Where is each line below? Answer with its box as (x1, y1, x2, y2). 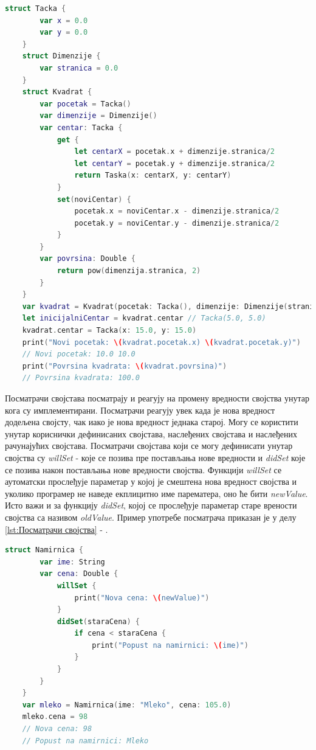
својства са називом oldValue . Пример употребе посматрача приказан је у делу (5, 510, 297, 523)
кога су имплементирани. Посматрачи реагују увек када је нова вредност (5, 403, 275, 416)
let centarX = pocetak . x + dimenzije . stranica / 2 (74, 147, 275, 156)
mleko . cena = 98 (22, 712, 88, 721)
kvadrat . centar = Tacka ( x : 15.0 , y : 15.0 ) (22, 326, 197, 335)
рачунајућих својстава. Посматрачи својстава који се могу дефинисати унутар (5, 439, 293, 452)
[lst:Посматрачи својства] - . (5, 523, 108, 535)
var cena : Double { (39, 569, 118, 578)
